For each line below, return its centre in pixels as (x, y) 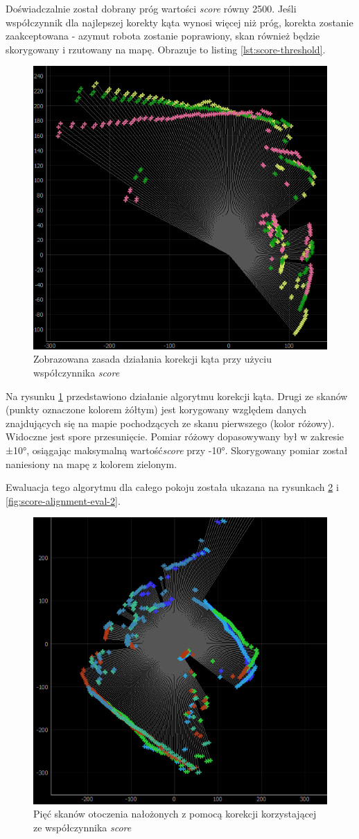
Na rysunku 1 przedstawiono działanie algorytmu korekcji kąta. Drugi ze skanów (177, 396)
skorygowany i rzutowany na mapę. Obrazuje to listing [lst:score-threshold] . (166, 49)
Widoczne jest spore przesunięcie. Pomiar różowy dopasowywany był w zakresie (175, 436)
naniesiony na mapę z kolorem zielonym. (91, 464)
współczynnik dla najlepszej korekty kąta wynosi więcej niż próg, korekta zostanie (179, 22)
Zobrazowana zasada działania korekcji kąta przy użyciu (153, 359)
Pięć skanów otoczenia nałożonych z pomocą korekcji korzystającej (175, 814)
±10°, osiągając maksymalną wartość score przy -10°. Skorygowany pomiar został (177, 450)
